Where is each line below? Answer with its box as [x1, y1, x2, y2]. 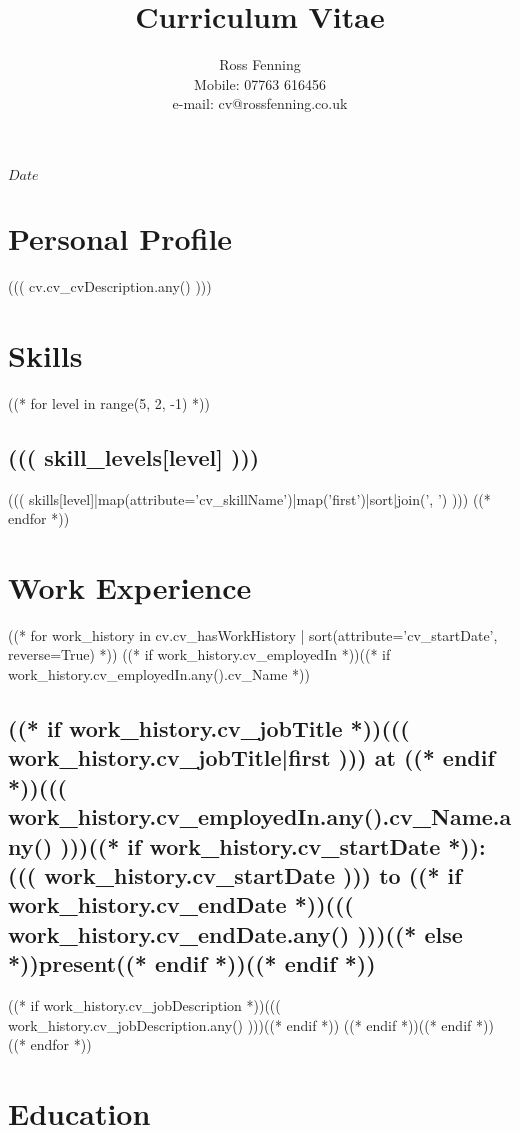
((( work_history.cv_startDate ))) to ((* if [8, 859, 462, 890]
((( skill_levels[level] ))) [8, 441, 260, 472]
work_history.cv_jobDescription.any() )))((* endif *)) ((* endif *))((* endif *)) [8, 1014, 494, 1035]
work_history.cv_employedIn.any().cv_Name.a [8, 801, 512, 832]
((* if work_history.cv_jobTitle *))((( [8, 713, 410, 744]
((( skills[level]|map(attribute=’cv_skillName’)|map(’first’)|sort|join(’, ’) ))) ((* [8, 488, 491, 509]
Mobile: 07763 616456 [194, 73, 326, 94]
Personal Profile [8, 218, 233, 259]
